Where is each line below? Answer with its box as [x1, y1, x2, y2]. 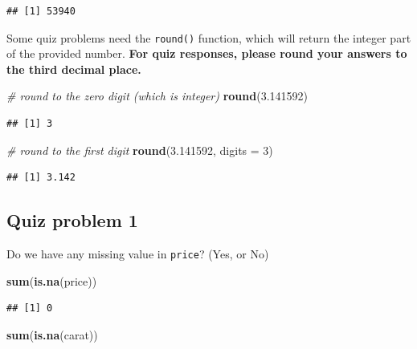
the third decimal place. [6, 60, 141, 77]
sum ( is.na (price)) [6, 272, 97, 289]
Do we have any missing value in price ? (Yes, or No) [6, 246, 269, 262]
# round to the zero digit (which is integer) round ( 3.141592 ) [6, 87, 308, 104]
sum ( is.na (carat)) [6, 326, 98, 343]
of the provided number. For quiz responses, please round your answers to [6, 45, 407, 62]
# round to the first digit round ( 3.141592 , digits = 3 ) [6, 141, 273, 158]
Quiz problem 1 [6, 208, 138, 233]
